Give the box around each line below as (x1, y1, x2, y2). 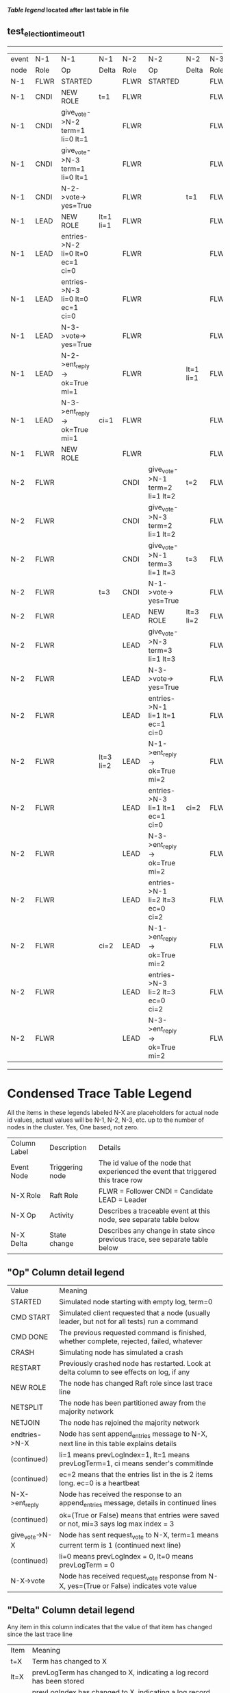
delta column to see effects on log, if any (59, 1367, 190, 1377)
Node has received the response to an (59, 1489, 182, 1499)
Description (49, 1143, 87, 1153)
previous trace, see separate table (98, 1234, 209, 1244)
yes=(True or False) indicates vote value (67, 1581, 197, 1590)
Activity (49, 1210, 74, 1220)
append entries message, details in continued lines (59, 1498, 217, 1509)
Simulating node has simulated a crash (59, 1347, 183, 1357)
